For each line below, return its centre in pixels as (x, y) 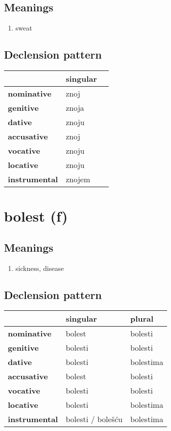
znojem (78, 179)
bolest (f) (36, 216)
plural (142, 319)
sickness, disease (40, 268)
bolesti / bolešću (94, 419)
